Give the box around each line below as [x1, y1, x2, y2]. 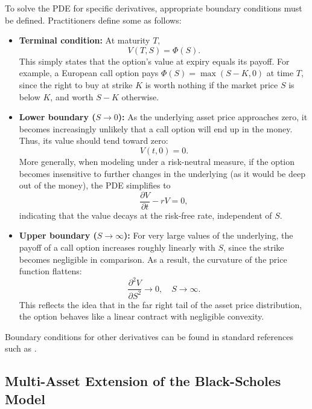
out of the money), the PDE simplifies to [19, 179, 171, 192]
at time [266, 66, 294, 79]
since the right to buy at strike [19, 78, 133, 91]
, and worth [50, 90, 94, 103]
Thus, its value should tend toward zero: [19, 134, 168, 147]
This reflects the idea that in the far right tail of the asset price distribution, [19, 298, 302, 311]
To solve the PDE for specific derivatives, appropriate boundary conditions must [5, 2, 302, 14]
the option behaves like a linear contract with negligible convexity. [19, 310, 264, 323]
